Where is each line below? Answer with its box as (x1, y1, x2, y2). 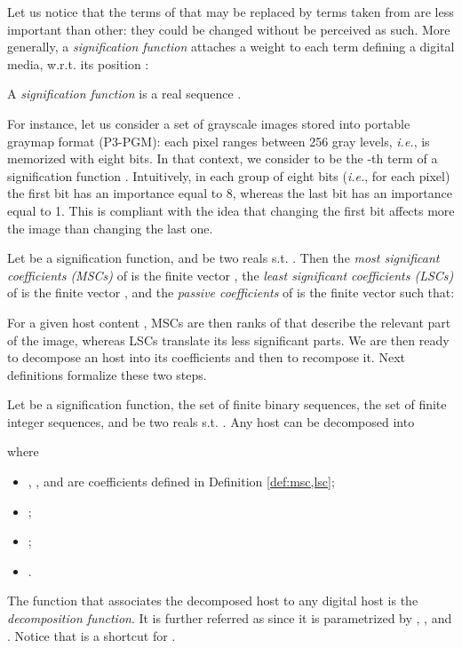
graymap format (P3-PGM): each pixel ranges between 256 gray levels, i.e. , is (7, 131, 430, 150)
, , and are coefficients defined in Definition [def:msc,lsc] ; (28, 472, 335, 491)
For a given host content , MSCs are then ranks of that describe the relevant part (7, 312, 451, 331)
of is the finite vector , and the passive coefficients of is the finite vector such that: (7, 283, 455, 302)
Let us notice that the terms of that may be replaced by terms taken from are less (7, 3, 454, 20)
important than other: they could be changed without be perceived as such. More (7, 20, 450, 38)
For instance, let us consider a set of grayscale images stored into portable (7, 114, 410, 132)
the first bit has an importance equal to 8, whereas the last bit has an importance (7, 184, 453, 202)
